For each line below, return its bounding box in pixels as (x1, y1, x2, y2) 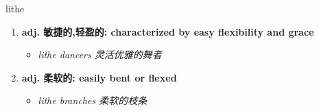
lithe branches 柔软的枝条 (38, 93, 147, 108)
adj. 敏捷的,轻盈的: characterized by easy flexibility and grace (21, 24, 314, 38)
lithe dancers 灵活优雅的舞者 (38, 47, 162, 62)
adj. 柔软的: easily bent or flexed (21, 70, 177, 84)
